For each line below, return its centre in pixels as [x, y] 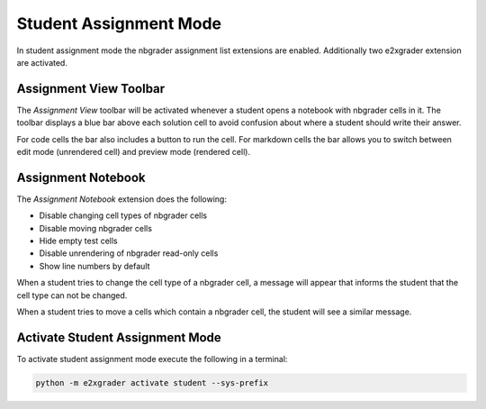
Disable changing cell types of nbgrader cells [123, 215]
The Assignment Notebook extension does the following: [121, 199]
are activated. [42, 62]
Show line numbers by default [94, 266]
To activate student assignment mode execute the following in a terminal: [152, 359]
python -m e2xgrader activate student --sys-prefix [152, 382]
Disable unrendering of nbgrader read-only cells [129, 253]
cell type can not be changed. [72, 295]
